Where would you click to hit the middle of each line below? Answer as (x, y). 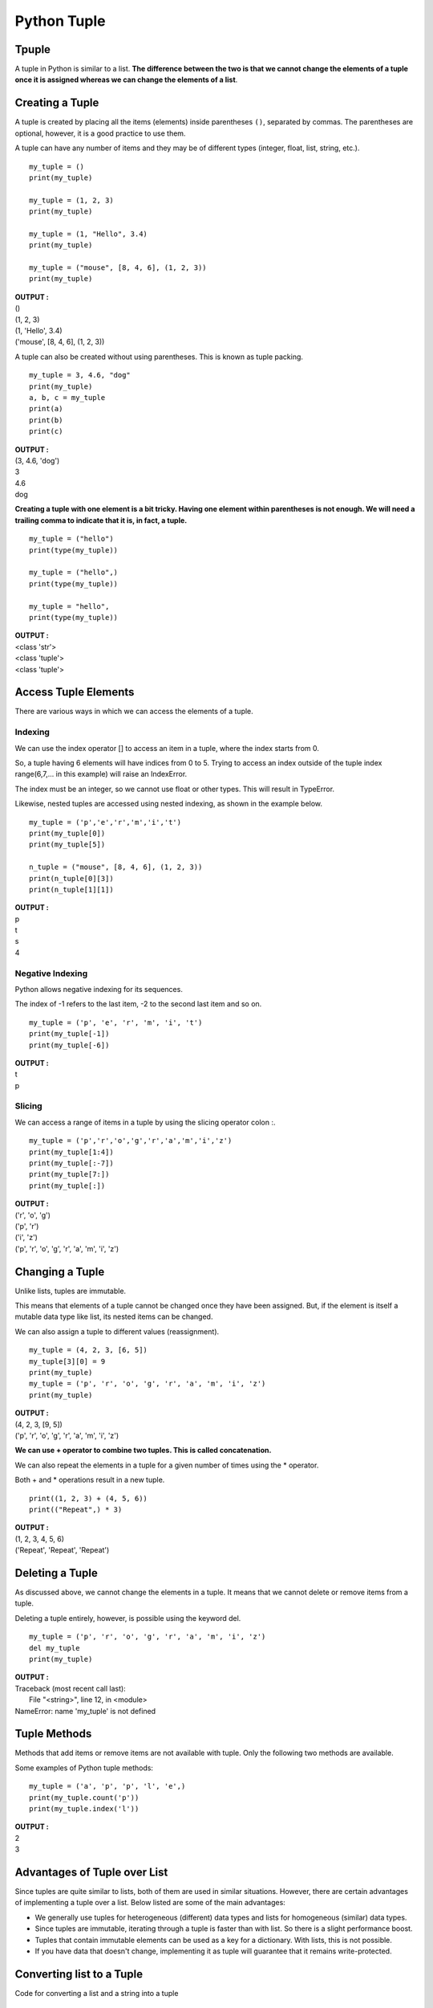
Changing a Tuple (60, 1272)
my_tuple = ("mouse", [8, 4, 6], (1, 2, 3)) (118, 268)
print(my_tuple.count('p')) (84, 1798)
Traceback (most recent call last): (70, 1688)
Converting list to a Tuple (79, 1974)
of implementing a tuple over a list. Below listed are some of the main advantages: (150, 1903)
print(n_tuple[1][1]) (71, 889)
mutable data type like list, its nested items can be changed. (114, 1316)
